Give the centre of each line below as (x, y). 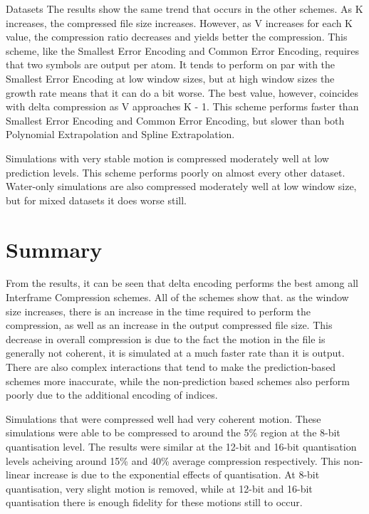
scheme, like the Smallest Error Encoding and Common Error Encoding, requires (183, 50)
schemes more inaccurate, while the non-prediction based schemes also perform (178, 381)
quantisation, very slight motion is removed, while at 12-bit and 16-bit (159, 488)
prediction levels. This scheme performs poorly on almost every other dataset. (176, 172)
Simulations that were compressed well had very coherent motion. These (163, 418)
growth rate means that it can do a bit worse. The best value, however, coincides (182, 92)
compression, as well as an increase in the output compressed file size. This (169, 325)
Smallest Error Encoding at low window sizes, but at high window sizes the (170, 78)
